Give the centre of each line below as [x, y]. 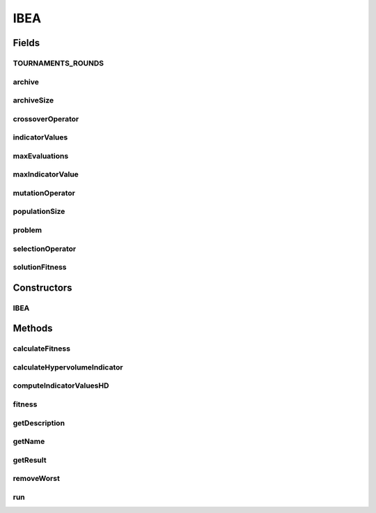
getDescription [39, 423]
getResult [30, 460]
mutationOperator [44, 193]
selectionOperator [45, 249]
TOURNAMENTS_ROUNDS [58, 63]
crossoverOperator [46, 118]
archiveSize [33, 100]
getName [29, 441]
